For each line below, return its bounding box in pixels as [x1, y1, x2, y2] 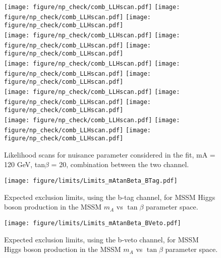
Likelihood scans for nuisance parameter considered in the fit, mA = [4, 149, 215, 160]
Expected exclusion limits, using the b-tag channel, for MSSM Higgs [4, 191, 215, 202]
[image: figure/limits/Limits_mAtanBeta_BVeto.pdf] [4, 219, 181, 227]
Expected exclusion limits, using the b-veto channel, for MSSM [4, 234, 199, 244]
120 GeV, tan [4, 159, 45, 170]
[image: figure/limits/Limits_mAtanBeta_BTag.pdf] [4, 177, 178, 185]
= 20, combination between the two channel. [51, 159, 189, 170]
